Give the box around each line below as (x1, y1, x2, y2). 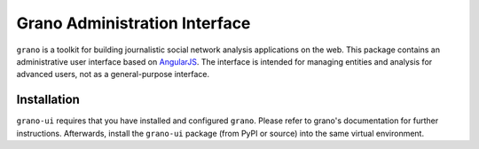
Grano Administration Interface (16, 13, 251, 33)
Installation (16, 92, 80, 107)
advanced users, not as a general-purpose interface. (16, 69, 210, 80)
